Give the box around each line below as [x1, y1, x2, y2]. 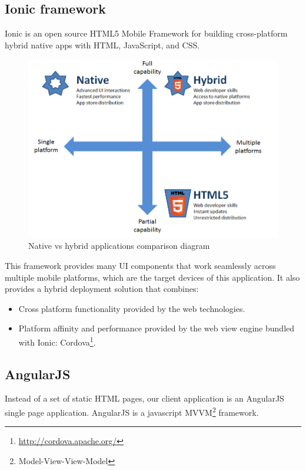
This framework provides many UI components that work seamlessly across [5, 259, 276, 271]
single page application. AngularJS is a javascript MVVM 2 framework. [5, 404, 259, 418]
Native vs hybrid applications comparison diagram [28, 239, 210, 252]
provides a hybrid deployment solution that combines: [5, 282, 199, 295]
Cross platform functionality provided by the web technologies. [18, 302, 245, 314]
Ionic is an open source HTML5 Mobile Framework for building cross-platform [5, 27, 288, 40]
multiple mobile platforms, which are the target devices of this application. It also [5, 271, 300, 283]
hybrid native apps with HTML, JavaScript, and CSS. [5, 38, 200, 51]
